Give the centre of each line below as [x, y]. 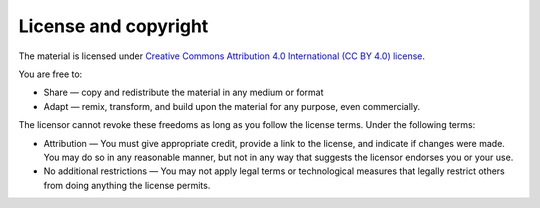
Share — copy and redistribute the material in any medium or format [183, 92]
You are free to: [50, 74]
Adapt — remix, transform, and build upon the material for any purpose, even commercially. [232, 106]
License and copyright [113, 26]
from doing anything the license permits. [127, 185]
